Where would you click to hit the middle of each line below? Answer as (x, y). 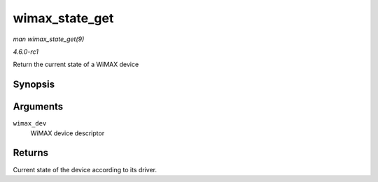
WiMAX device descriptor (68, 133)
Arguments (38, 107)
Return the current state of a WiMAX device (76, 65)
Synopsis (34, 85)
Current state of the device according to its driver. (85, 169)
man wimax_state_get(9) (49, 39)
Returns (31, 153)
